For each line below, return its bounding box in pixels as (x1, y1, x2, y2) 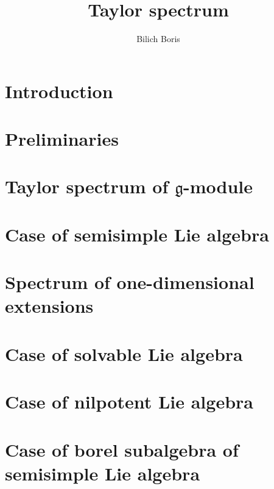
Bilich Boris (136, 32, 180, 45)
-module (183, 174, 253, 199)
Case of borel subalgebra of (5, 437, 239, 462)
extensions (5, 293, 94, 318)
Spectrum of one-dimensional (5, 269, 255, 294)
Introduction (5, 78, 113, 103)
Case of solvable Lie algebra (5, 341, 243, 366)
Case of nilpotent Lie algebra (5, 389, 253, 414)
